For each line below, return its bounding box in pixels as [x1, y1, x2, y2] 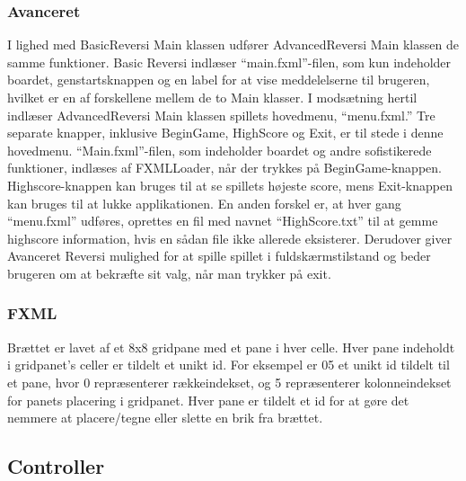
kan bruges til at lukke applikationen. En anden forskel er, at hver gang [7, 193, 401, 212]
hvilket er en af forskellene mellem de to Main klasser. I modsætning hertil [7, 88, 418, 106]
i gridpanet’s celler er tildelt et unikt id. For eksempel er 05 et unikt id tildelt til [7, 355, 450, 374]
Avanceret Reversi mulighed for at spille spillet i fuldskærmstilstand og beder [7, 246, 431, 265]
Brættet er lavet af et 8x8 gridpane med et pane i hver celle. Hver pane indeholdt [7, 337, 455, 356]
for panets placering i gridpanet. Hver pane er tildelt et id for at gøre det [7, 390, 409, 409]
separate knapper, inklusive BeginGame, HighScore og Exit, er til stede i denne [7, 123, 444, 142]
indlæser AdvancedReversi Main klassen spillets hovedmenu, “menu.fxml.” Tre [7, 105, 435, 124]
